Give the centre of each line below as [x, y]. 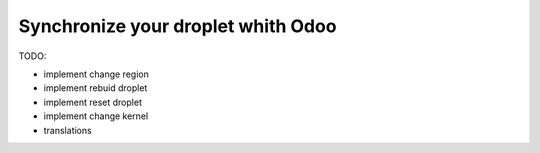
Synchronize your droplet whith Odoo [177, 26]
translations [67, 130]
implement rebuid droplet [95, 88]
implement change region [96, 74]
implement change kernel [96, 116]
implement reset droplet [92, 102]
